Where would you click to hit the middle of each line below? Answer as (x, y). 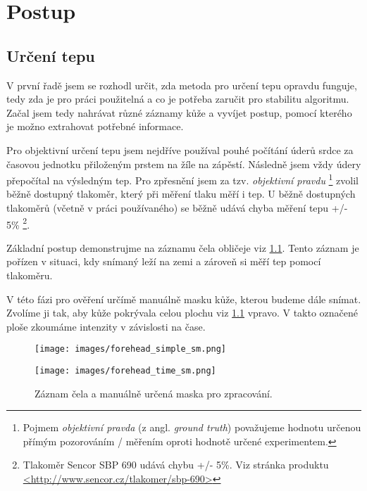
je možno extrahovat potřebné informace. (95, 126)
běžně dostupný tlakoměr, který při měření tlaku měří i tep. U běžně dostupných (181, 194)
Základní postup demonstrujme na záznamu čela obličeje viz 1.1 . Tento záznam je (183, 247)
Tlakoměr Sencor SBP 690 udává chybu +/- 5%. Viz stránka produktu (176, 465)
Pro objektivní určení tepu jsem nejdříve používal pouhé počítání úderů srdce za (180, 149)
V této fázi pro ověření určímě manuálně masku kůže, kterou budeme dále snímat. (184, 299)
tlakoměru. (30, 275)
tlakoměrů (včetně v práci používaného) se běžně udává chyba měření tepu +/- (177, 207)
